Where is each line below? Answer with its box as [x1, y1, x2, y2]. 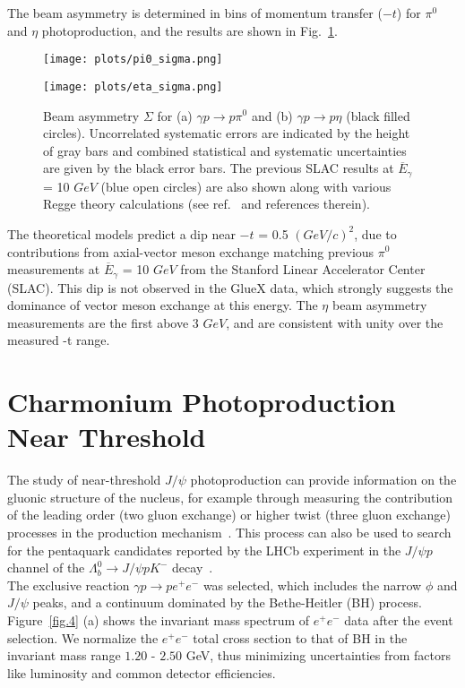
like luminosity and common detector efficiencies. [7, 663, 276, 682]
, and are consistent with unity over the [226, 313, 443, 331]
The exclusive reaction [7, 575, 130, 594]
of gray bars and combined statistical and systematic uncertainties [43, 141, 407, 159]
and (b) [251, 106, 293, 125]
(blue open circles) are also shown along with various [100, 176, 392, 195]
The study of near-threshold [7, 470, 161, 489]
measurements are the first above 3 [7, 313, 199, 331]
